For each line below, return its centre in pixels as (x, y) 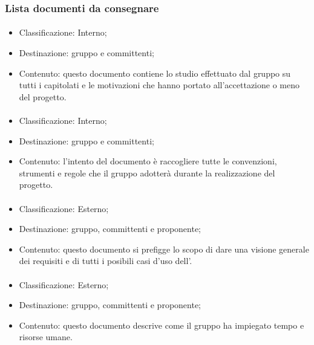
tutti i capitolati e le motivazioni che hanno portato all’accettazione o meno (159, 85)
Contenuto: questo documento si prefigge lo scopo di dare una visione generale (164, 249)
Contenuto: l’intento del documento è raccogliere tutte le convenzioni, (148, 161)
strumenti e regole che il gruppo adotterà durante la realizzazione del (147, 172)
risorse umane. (46, 337)
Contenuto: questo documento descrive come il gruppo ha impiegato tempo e (162, 325)
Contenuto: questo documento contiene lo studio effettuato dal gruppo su (155, 73)
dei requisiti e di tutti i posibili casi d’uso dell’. (106, 261)
